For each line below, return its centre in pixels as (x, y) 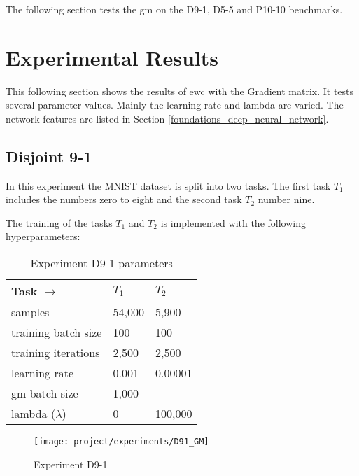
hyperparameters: (43, 236)
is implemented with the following (233, 222)
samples (30, 312)
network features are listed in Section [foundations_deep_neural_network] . (167, 118)
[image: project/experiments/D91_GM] (121, 442)
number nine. (286, 199)
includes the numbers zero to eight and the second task (124, 199)
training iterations (56, 353)
